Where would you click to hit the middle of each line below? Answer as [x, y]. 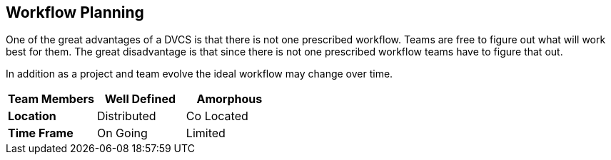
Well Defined [140, 99]
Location [32, 116]
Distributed [126, 116]
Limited [206, 133]
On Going [122, 133]
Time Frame [41, 133]
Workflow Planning [75, 12]
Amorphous [229, 99]
